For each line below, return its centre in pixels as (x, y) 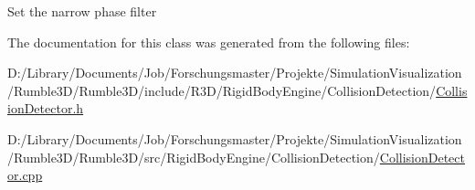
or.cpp (25, 175)
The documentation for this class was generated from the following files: (209, 42)
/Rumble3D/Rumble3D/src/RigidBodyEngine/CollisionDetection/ (194, 157)
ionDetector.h (46, 108)
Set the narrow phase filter (82, 11)
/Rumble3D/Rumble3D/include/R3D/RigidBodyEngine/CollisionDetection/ (222, 90)
